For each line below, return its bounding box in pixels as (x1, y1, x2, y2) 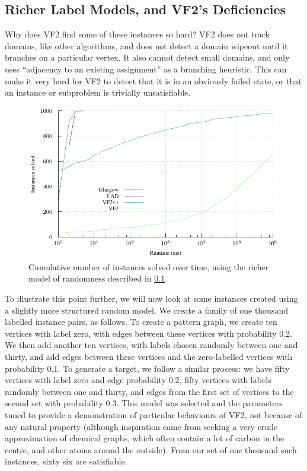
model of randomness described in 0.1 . (28, 272, 168, 285)
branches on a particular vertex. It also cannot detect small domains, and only (5, 51, 290, 64)
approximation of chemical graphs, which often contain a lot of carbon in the (5, 432, 284, 444)
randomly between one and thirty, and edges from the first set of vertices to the (5, 385, 294, 397)
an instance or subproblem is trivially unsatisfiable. (5, 86, 191, 99)
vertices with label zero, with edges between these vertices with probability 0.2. (5, 327, 292, 339)
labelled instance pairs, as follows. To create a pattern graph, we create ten (5, 315, 277, 328)
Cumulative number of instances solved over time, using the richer (28, 260, 269, 273)
